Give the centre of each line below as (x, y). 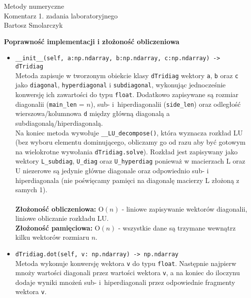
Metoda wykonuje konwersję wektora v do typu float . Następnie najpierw (126, 263)
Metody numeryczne (34, 6)
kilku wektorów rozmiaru (52, 237)
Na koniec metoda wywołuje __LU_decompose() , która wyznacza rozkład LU (129, 132)
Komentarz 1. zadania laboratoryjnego (61, 15)
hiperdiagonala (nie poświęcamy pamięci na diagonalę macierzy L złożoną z (127, 180)
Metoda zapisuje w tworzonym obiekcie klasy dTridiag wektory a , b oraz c (127, 75)
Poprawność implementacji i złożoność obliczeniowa (92, 41)
